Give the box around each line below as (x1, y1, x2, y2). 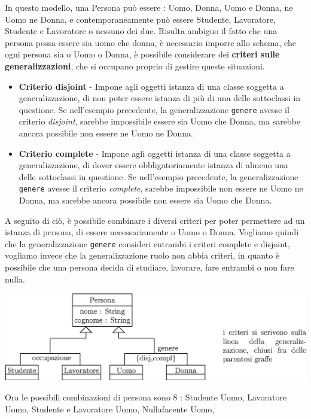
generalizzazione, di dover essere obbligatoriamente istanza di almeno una (19, 159, 288, 171)
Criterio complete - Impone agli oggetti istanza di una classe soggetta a (19, 147, 291, 159)
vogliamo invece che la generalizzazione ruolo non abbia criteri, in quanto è (5, 249, 280, 262)
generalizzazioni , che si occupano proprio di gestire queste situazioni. (5, 59, 265, 72)
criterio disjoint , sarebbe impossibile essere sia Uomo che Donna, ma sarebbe (19, 115, 301, 127)
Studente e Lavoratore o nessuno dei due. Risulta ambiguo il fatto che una (5, 25, 278, 37)
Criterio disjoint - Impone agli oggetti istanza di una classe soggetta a (19, 80, 284, 92)
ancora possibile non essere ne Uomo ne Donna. (19, 127, 193, 139)
